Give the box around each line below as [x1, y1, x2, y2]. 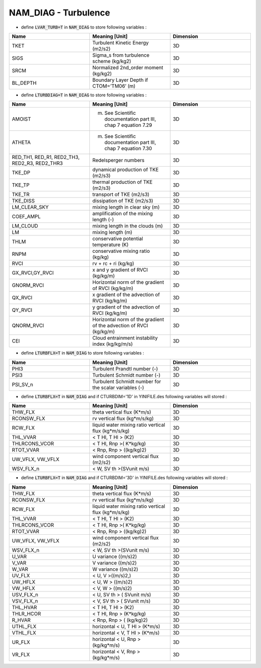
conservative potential [92, 235, 144, 242]
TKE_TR [12, 191, 30, 198]
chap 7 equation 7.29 [104, 122, 152, 128]
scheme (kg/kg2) [92, 58, 131, 64]
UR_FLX [12, 638, 30, 645]
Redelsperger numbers [92, 157, 145, 164]
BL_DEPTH [12, 79, 37, 86]
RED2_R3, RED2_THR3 [12, 160, 63, 167]
